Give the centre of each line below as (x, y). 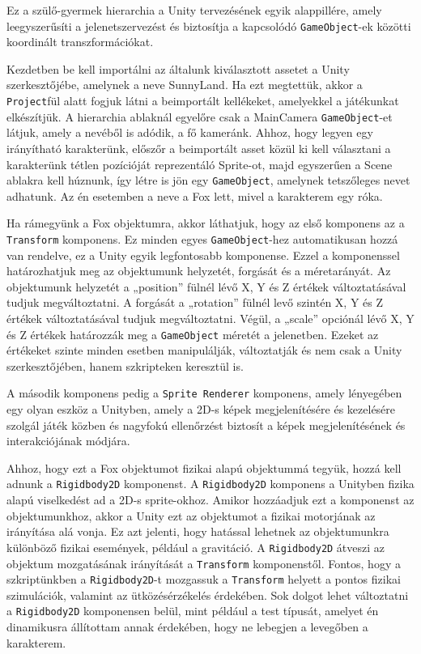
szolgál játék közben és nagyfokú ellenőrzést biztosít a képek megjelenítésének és (206, 425)
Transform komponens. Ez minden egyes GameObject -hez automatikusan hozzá (202, 238)
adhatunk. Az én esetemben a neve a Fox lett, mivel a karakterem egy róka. (195, 195)
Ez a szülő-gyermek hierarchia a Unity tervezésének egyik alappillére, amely (194, 10)
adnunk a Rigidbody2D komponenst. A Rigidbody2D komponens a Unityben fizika (210, 484)
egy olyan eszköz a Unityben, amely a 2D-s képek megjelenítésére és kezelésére (201, 409)
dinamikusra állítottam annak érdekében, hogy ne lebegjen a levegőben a (187, 627)
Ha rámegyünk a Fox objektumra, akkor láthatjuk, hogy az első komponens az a (206, 223)
